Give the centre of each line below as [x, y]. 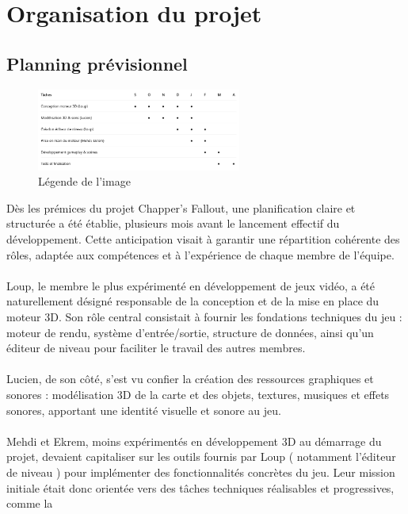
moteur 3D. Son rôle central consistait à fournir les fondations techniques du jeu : [204, 316]
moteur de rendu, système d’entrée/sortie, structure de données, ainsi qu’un [190, 332]
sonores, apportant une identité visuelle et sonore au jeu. [144, 410]
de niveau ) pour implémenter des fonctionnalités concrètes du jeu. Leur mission [201, 472]
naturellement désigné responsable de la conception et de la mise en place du [193, 301]
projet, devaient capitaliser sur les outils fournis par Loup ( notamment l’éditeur [201, 456]
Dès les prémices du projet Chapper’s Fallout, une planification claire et [181, 207]
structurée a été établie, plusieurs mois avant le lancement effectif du [173, 223]
